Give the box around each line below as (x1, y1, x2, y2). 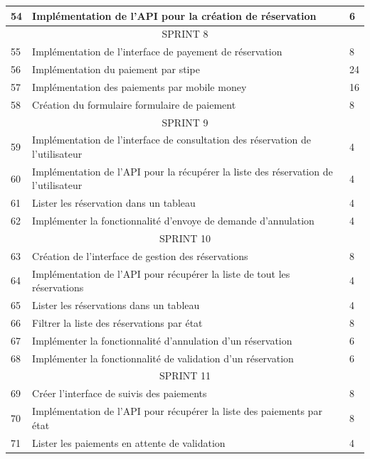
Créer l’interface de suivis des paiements (32, 386, 207, 401)
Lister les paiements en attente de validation (32, 435, 226, 450)
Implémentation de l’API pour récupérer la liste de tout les (32, 266, 290, 281)
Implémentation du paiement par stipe (32, 62, 200, 77)
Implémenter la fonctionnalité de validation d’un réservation (32, 350, 294, 365)
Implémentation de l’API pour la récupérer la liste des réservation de (32, 163, 333, 178)
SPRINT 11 (159, 368, 211, 383)
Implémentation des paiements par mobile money (32, 79, 247, 94)
